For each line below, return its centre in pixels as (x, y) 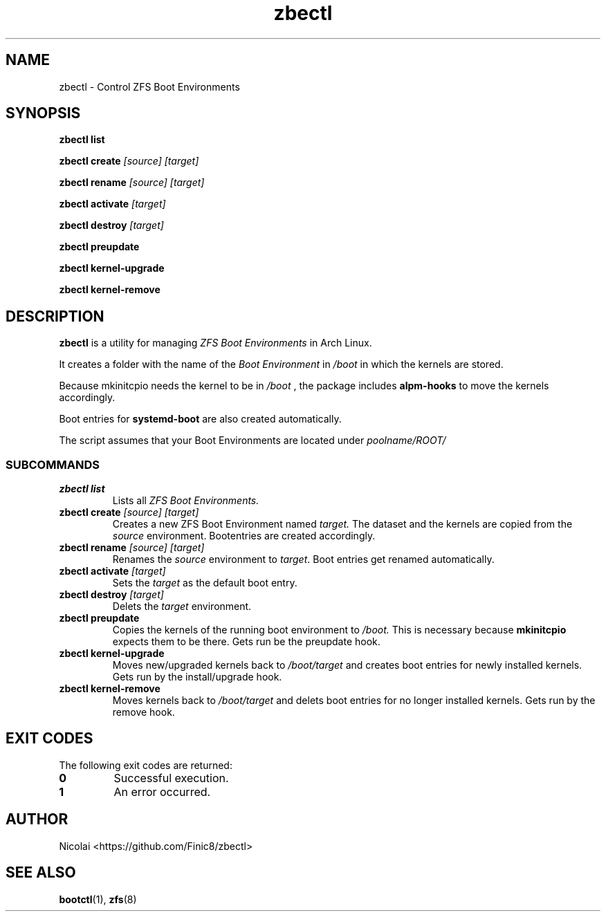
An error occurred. (162, 791)
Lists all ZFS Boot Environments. (186, 501)
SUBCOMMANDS (53, 464)
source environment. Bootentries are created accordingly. (244, 536)
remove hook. (144, 712)
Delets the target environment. (182, 606)
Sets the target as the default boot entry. (205, 583)
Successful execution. (171, 778)
